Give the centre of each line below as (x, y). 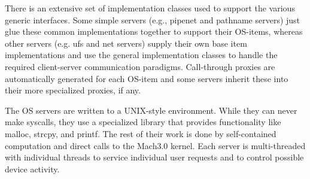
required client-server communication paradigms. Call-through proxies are (140, 66)
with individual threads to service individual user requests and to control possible (154, 157)
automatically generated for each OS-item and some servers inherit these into (147, 78)
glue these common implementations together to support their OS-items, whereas (154, 31)
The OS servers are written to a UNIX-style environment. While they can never (151, 110)
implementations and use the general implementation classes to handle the (141, 55)
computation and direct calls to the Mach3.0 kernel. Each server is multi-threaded (155, 145)
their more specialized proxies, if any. (73, 90)
